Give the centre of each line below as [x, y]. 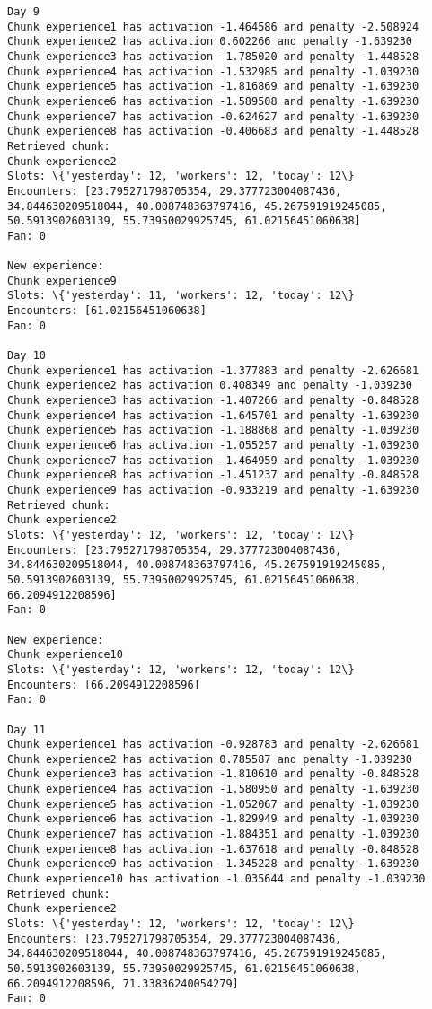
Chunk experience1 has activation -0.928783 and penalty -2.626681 [213, 745]
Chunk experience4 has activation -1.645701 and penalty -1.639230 [213, 415]
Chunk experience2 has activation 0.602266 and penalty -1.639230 [210, 42]
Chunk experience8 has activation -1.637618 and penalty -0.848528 [213, 849]
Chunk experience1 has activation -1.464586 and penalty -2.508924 [213, 26]
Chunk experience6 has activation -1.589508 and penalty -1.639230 [213, 101]
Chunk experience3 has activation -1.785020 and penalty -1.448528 [213, 56]
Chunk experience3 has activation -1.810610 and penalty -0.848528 [213, 774]
